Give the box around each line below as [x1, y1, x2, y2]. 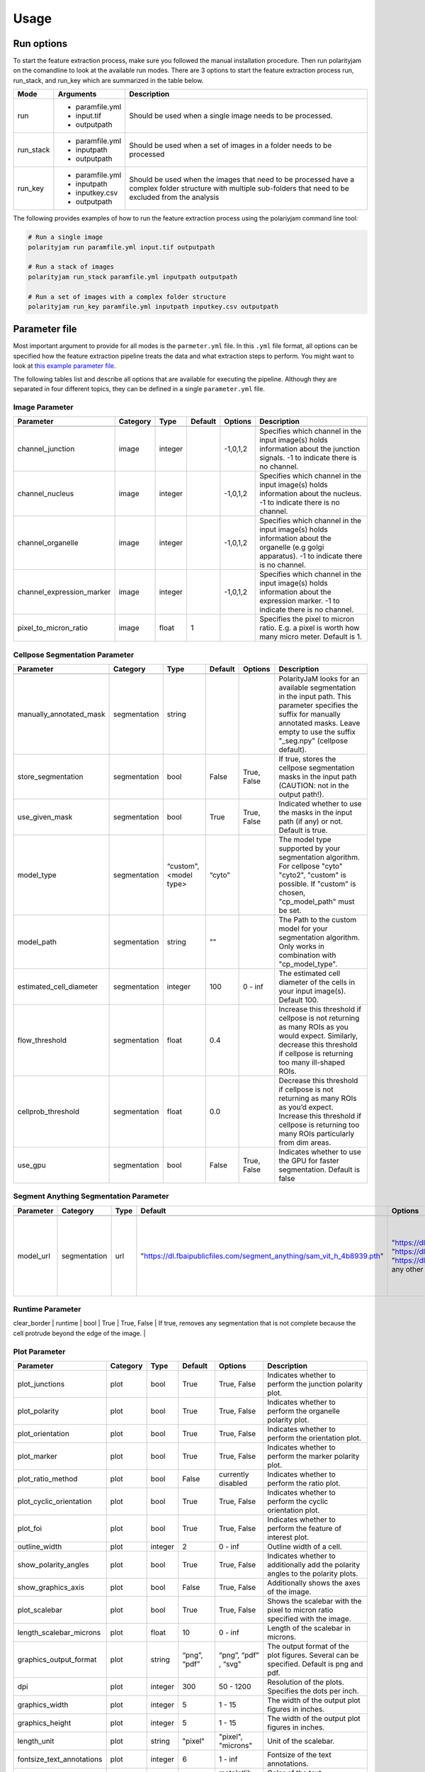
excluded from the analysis [129, 192, 220, 202]
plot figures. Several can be [266, 1650, 359, 1660]
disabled [218, 1478, 248, 1488]
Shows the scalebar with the [266, 1596, 362, 1605]
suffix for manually [278, 709, 341, 719]
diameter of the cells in [278, 977, 356, 987]
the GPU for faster [278, 1155, 339, 1165]
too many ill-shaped [278, 1057, 345, 1067]
